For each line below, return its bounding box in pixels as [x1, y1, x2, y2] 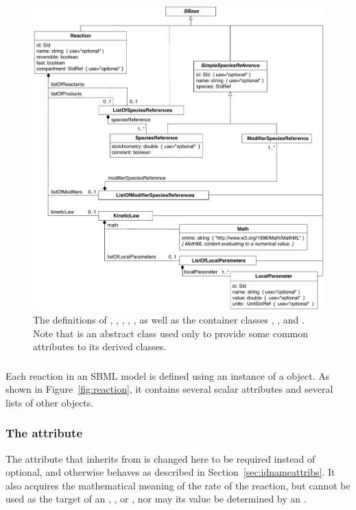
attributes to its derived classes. [33, 339, 167, 354]
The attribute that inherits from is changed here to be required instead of [5, 451, 316, 465]
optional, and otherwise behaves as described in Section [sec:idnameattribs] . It [5, 465, 335, 479]
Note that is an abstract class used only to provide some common [33, 326, 309, 340]
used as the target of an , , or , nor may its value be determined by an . [5, 491, 307, 506]
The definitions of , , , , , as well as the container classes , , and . [33, 312, 305, 326]
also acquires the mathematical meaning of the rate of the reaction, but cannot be [5, 478, 351, 492]
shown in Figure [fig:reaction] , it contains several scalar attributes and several [5, 382, 333, 396]
